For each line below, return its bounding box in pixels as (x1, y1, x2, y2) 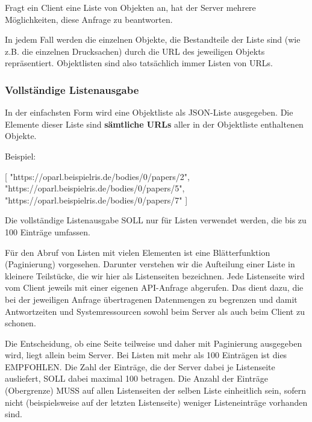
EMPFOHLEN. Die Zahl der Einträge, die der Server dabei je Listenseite (5, 360, 275, 373)
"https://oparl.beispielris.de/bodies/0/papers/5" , (5, 182, 185, 194)
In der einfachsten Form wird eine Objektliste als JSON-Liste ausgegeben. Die (5, 106, 293, 119)
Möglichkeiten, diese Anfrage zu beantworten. (5, 13, 173, 25)
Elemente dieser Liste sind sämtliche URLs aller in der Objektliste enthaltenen (5, 117, 304, 130)
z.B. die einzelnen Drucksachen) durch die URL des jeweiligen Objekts (5, 45, 265, 57)
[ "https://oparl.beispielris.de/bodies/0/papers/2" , (5, 170, 190, 182)
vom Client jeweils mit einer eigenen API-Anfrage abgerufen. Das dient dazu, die (5, 281, 304, 294)
